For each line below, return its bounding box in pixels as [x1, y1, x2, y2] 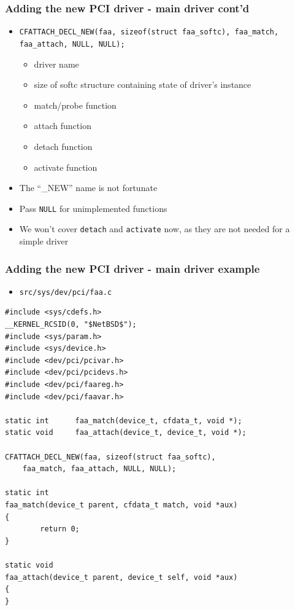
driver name [34, 57, 79, 70]
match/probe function [34, 98, 117, 111]
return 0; [40, 525, 80, 534]
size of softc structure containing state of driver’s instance [34, 78, 251, 91]
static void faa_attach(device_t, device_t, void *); [5, 428, 247, 437]
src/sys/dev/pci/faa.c [19, 287, 112, 297]
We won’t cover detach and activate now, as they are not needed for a [19, 222, 290, 235]
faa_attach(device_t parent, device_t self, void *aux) [5, 573, 238, 582]
